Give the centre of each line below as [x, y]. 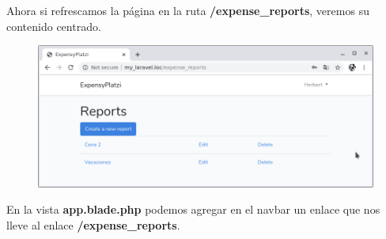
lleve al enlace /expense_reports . [93, 224]
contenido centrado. [54, 26]
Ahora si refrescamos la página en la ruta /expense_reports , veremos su [188, 10]
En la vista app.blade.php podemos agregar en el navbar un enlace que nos [193, 209]
